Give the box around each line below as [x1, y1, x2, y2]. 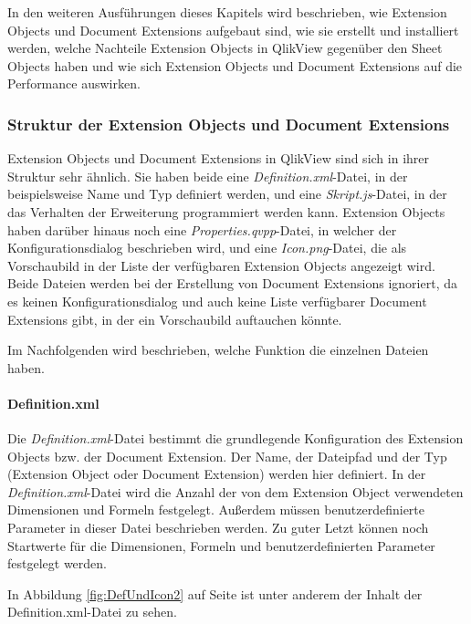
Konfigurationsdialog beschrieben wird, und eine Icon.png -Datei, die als [7, 238, 407, 257]
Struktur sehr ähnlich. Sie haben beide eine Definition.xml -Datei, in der [7, 166, 408, 185]
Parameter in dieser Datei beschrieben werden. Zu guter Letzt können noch [7, 518, 429, 537]
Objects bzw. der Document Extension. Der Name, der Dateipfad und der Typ [7, 446, 447, 465]
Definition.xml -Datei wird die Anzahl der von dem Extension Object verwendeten [7, 482, 464, 501]
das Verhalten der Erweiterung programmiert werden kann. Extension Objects [7, 202, 445, 221]
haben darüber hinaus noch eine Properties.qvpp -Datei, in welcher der [7, 220, 397, 239]
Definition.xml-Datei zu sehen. [7, 602, 177, 621]
